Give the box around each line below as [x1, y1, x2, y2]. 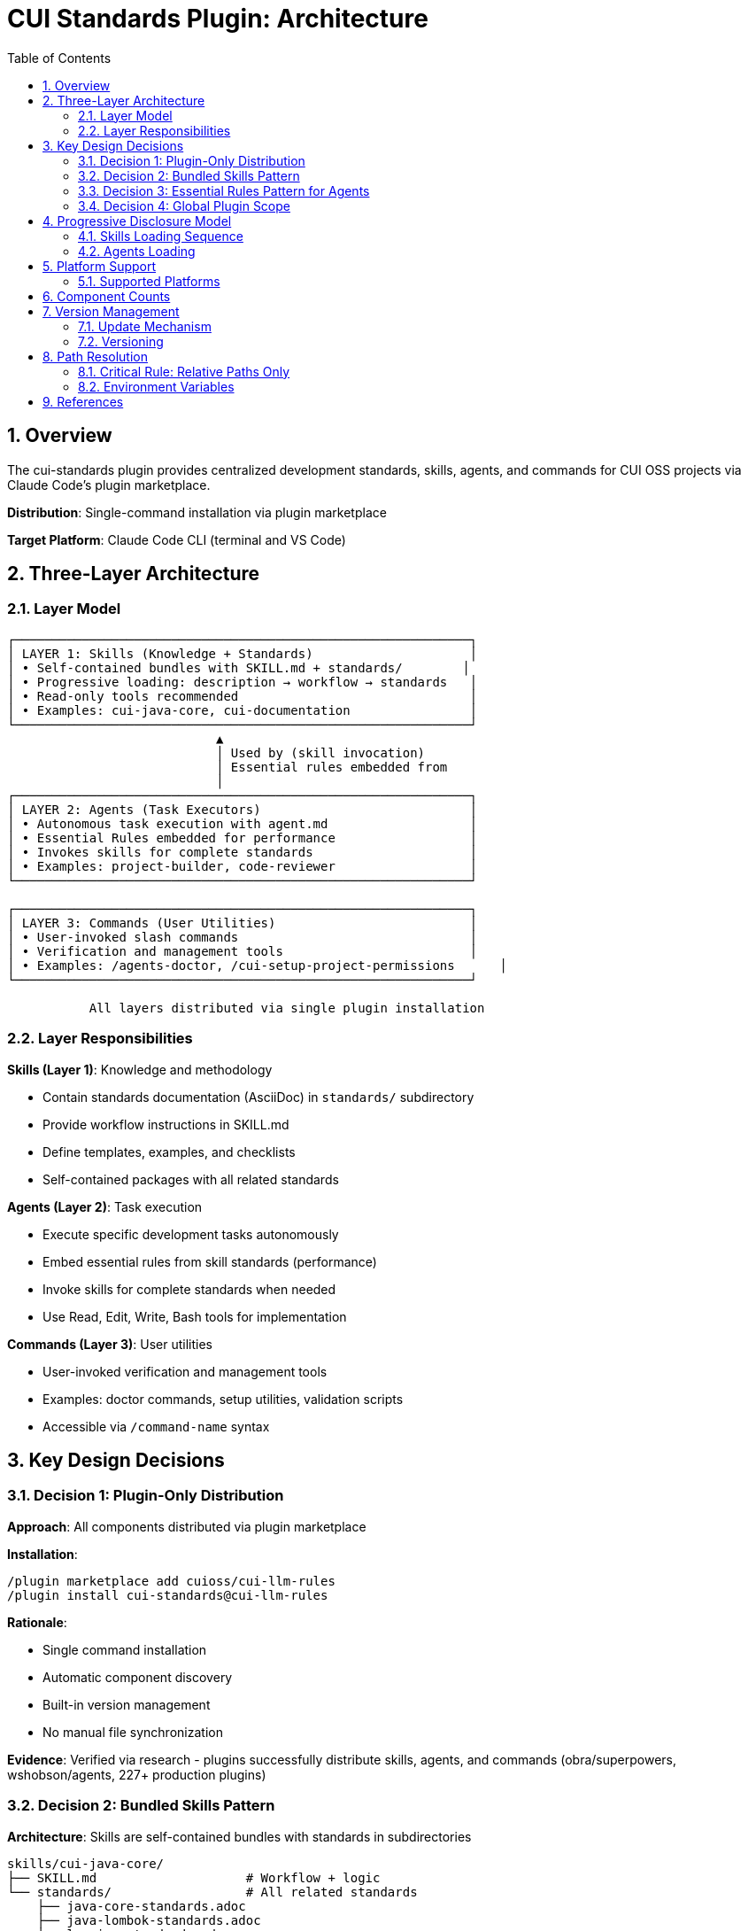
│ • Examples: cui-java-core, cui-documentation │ [7, 702, 478, 717]
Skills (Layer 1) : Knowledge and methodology [7, 1061, 273, 1077]
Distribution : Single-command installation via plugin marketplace [7, 504, 387, 520]
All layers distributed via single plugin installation [89, 1000, 485, 1015]
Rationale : [7, 1614, 67, 1630]
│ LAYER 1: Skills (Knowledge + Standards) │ [7, 646, 478, 661]
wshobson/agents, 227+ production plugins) [7, 1766, 266, 1782]
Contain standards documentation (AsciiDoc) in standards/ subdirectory [42, 1089, 474, 1105]
